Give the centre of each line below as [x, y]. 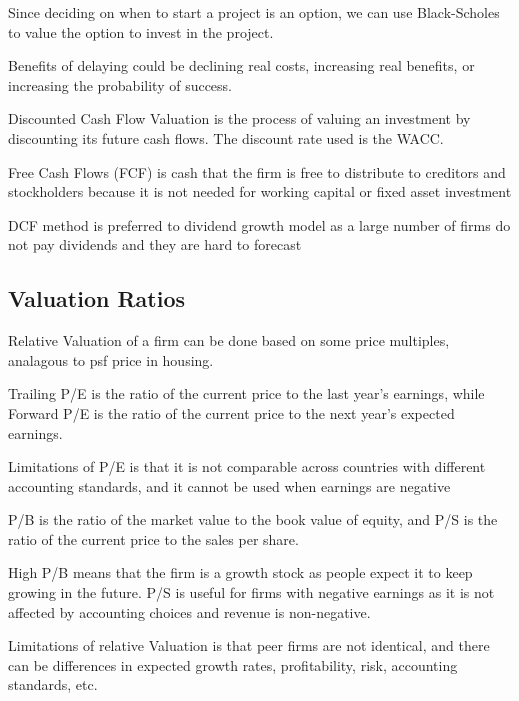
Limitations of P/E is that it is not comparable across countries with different [247, 466]
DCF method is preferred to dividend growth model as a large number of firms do [259, 224]
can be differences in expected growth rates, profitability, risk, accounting [233, 664]
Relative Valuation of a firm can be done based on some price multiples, [229, 340]
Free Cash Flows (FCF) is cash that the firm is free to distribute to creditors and [257, 171]
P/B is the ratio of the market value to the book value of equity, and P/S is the [253, 519]
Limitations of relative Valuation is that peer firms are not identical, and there [249, 645]
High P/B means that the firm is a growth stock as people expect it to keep [240, 572]
